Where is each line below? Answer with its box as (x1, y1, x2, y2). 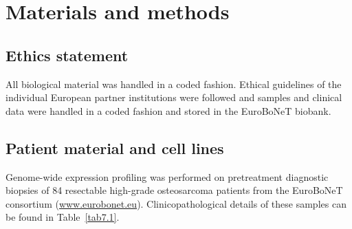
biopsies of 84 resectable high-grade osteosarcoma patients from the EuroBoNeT (5, 183, 343, 197)
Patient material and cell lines (5, 137, 224, 158)
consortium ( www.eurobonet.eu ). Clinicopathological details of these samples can (5, 196, 346, 210)
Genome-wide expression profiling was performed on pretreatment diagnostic (5, 169, 329, 184)
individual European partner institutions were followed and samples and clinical (5, 90, 342, 105)
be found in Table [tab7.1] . (5, 210, 120, 224)
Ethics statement (5, 44, 129, 65)
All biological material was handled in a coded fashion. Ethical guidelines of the (5, 76, 342, 91)
